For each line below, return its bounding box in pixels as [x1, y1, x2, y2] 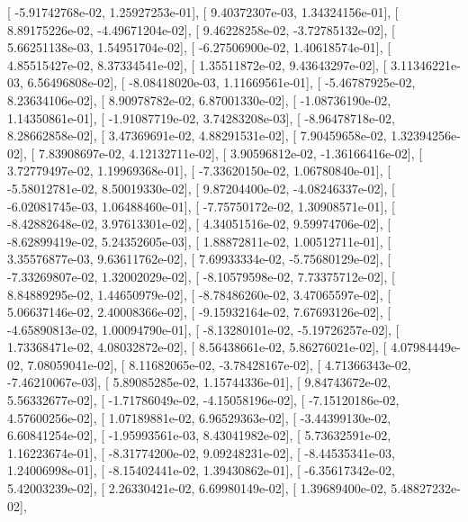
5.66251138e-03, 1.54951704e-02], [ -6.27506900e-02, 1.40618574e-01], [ [7, 38, 391, 57]
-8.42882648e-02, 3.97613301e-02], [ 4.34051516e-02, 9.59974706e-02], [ [7, 214, 391, 233]
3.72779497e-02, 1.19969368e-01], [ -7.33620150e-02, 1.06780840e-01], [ [7, 161, 391, 180]
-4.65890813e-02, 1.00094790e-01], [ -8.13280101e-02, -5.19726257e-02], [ [7, 319, 400, 338]
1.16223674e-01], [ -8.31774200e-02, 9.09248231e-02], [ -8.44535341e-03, [7, 443, 395, 462]
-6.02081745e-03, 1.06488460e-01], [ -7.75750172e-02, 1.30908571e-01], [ [7, 196, 395, 215]
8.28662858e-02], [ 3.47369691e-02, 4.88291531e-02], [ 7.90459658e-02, [7, 126, 387, 145]
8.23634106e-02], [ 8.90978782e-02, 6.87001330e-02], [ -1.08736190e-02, [7, 90, 391, 109]
